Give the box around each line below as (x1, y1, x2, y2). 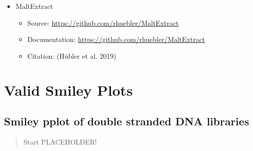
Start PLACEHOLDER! (23, 136, 97, 147)
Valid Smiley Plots (4, 79, 133, 100)
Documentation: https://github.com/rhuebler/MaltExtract (27, 34, 205, 44)
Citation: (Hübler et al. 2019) (27, 50, 116, 61)
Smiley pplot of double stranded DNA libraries (4, 113, 249, 129)
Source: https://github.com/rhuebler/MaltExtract (27, 17, 179, 28)
